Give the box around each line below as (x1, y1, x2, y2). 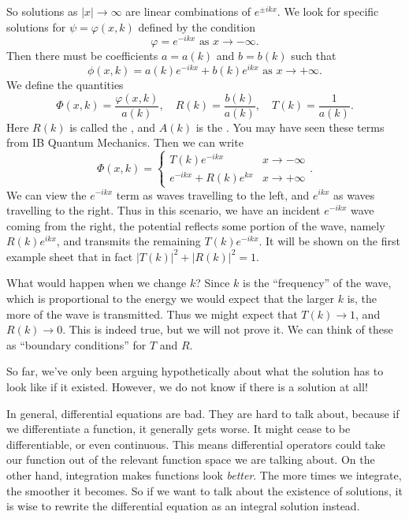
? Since (195, 274, 230, 291)
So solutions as (6, 3, 78, 19)
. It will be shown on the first (258, 233, 400, 249)
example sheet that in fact (6, 248, 133, 264)
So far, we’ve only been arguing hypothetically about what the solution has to (6, 363, 384, 379)
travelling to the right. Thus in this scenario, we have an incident (6, 202, 321, 218)
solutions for (6, 18, 66, 35)
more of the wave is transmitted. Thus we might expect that (6, 305, 298, 322)
